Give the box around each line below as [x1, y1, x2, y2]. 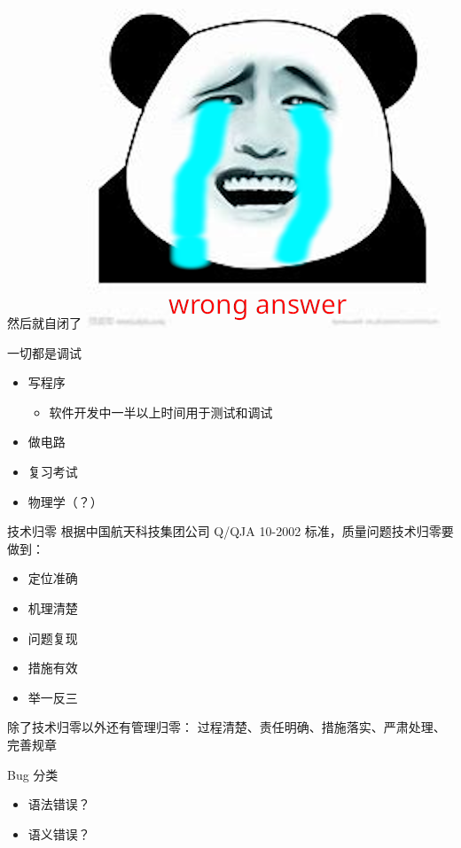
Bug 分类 [7, 765, 59, 783]
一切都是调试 [7, 343, 82, 362]
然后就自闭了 [7, 314, 82, 331]
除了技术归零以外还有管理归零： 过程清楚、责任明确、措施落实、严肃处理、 [7, 718, 446, 736]
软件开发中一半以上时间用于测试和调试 [49, 402, 273, 421]
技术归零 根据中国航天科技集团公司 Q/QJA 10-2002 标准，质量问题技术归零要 [7, 522, 454, 541]
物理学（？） [27, 492, 103, 510]
